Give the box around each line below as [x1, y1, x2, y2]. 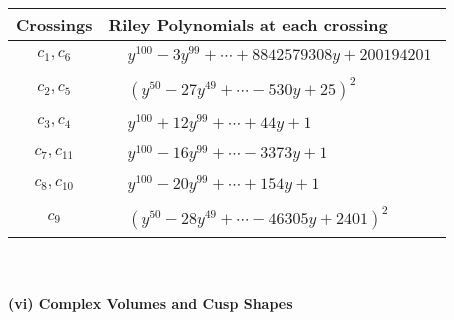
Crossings [16, 13, 93, 36]
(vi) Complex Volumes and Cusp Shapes [8, 292, 293, 313]
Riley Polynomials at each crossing [108, 13, 388, 36]
